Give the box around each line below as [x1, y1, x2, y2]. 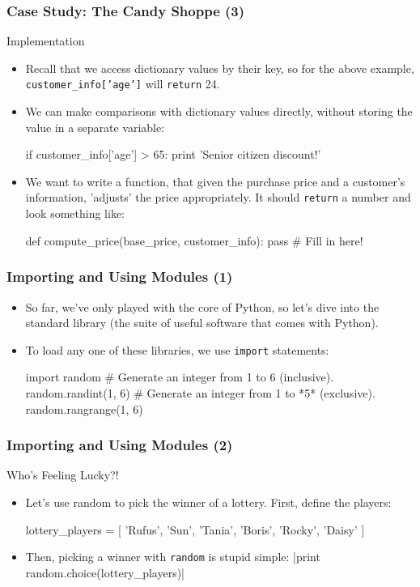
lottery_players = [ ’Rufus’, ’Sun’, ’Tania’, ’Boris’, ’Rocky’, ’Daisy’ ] [25, 521, 365, 538]
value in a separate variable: [25, 118, 165, 135]
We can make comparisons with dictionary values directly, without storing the [25, 103, 413, 120]
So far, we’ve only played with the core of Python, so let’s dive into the [25, 298, 380, 315]
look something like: [25, 205, 125, 222]
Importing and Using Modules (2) [6, 435, 233, 455]
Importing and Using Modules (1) [6, 266, 233, 287]
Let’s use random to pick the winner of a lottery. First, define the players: [25, 493, 392, 510]
